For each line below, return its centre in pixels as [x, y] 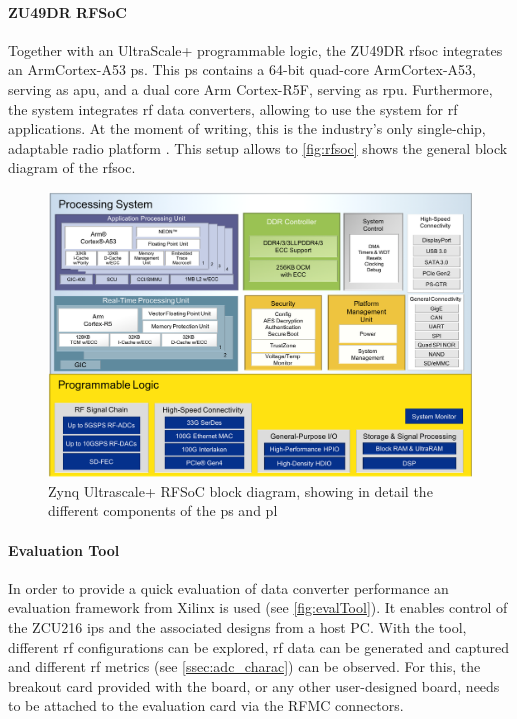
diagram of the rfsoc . [72, 167]
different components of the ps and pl [163, 510]
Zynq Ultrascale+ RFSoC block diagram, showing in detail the [240, 490]
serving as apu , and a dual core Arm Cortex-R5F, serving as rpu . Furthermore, [250, 88]
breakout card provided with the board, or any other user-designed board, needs [254, 685]
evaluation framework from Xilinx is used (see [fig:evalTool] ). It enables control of [258, 607]
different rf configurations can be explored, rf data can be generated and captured [258, 646]
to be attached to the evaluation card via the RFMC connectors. [206, 705]
